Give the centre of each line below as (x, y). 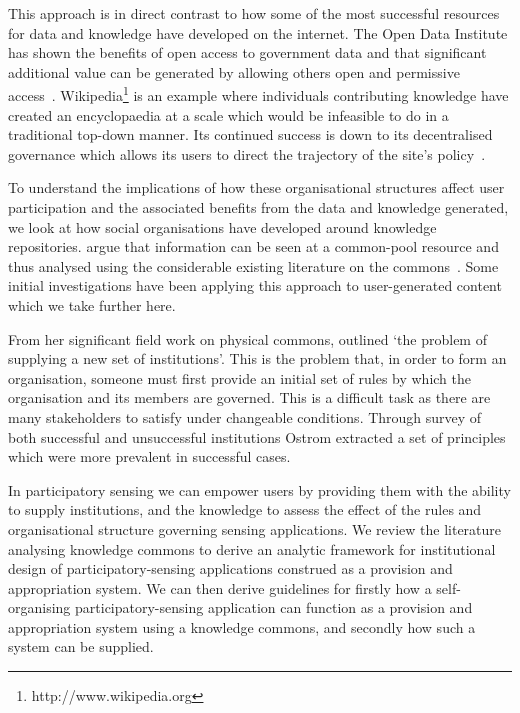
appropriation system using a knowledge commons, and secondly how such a (242, 626)
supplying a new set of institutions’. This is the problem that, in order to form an (257, 358)
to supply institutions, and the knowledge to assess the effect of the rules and (245, 509)
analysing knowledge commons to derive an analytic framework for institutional (252, 548)
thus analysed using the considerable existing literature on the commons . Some (253, 265)
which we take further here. (92, 304)
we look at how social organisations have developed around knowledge (222, 226)
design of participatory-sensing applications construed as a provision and (230, 568)
